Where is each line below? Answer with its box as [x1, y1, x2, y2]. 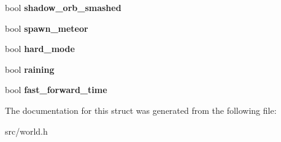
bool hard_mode [5, 42, 75, 55]
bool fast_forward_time [5, 83, 107, 96]
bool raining [5, 62, 55, 75]
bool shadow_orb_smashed [5, 1, 121, 13]
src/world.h [5, 124, 48, 137]
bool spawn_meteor [5, 21, 88, 34]
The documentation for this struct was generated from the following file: [5, 103, 277, 116]
